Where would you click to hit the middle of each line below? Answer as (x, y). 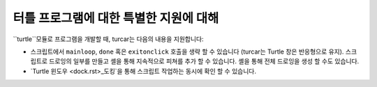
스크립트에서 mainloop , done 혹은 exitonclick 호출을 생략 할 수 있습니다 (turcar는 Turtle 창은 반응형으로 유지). (187, 52)
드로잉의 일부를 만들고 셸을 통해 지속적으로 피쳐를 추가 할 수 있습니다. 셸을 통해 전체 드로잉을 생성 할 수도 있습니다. (204, 61)
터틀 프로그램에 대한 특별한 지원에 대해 (116, 18)
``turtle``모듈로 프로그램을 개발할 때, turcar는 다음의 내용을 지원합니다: (108, 39)
